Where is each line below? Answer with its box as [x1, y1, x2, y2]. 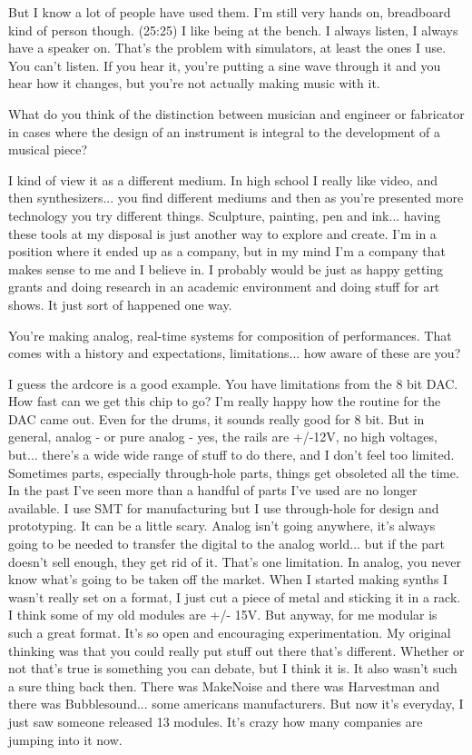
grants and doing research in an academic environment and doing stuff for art [8, 277, 440, 296]
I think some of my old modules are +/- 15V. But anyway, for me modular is [8, 605, 438, 624]
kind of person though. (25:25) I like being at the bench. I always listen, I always [8, 20, 458, 39]
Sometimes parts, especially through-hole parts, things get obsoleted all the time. [8, 462, 459, 482]
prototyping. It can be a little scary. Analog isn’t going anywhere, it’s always [8, 516, 436, 535]
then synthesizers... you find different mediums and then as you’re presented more [8, 188, 464, 207]
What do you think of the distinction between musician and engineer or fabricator [8, 104, 465, 123]
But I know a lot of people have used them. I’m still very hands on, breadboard [8, 3, 451, 21]
